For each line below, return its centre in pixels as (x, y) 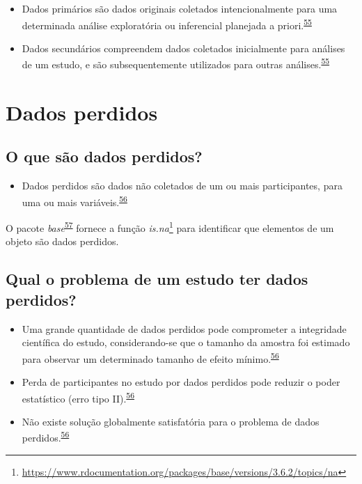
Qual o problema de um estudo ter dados (157, 279)
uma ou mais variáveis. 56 (74, 201)
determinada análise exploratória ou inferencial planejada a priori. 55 (167, 24)
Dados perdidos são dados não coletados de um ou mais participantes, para (182, 186)
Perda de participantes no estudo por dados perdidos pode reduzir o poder (181, 381)
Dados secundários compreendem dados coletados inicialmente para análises (183, 48)
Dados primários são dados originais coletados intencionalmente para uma (180, 8)
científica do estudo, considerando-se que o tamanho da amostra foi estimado (186, 342)
